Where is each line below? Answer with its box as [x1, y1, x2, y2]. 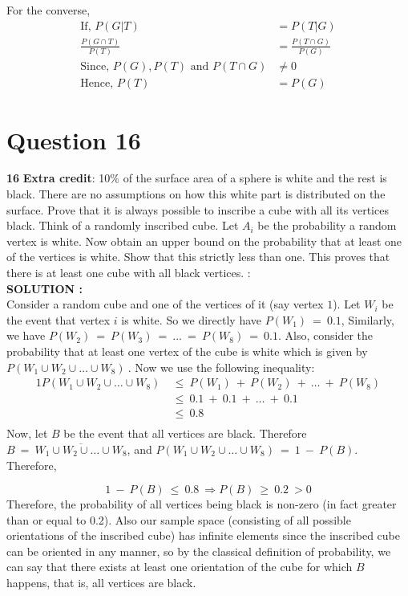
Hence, [80, 78, 114, 90]
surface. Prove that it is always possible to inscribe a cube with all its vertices [6, 201, 389, 218]
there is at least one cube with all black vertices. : [6, 264, 251, 281]
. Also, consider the [278, 327, 374, 344]
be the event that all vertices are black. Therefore [63, 425, 307, 442]
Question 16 [6, 123, 141, 156]
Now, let [6, 425, 48, 442]
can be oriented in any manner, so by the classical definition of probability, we [6, 542, 391, 559]
